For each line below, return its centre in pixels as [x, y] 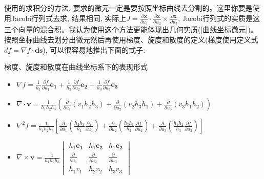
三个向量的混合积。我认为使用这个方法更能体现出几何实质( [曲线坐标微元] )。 [131, 29]
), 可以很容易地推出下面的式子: [94, 49]
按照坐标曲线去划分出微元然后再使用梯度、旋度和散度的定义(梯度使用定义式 [131, 39]
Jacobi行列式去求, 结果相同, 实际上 [69, 18]
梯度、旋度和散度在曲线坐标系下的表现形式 [76, 67]
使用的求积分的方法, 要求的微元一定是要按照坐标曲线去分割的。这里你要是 [128, 8]
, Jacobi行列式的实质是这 [219, 18]
